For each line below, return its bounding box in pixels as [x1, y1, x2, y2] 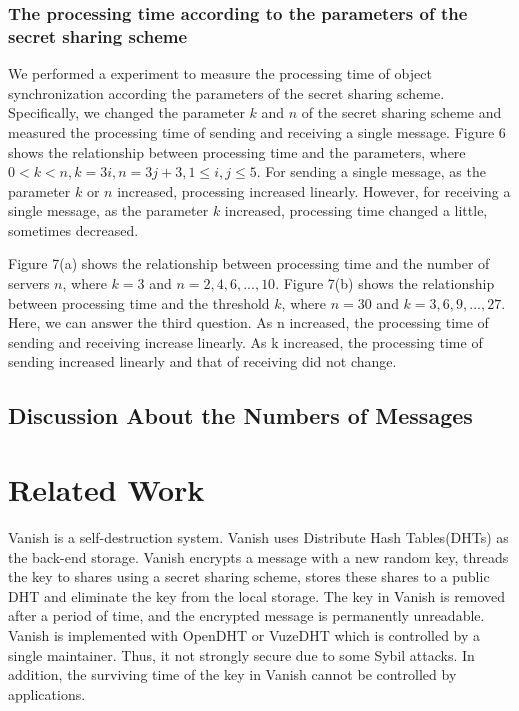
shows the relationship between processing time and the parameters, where [8, 141, 466, 162]
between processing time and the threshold [8, 292, 270, 313]
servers [8, 273, 50, 294]
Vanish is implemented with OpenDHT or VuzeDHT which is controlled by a [8, 624, 481, 645]
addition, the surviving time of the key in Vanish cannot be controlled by [8, 664, 457, 685]
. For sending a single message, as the [256, 161, 486, 182]
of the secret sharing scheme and [301, 102, 502, 123]
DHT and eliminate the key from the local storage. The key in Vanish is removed [8, 585, 506, 606]
